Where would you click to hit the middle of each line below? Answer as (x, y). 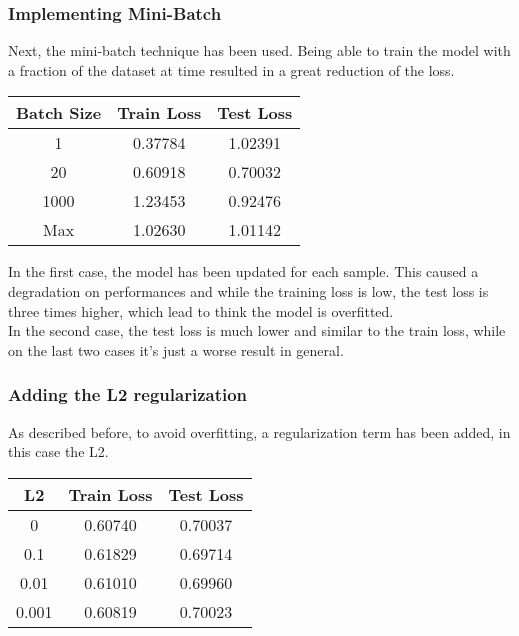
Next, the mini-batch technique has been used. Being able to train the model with (259, 50)
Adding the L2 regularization (128, 394)
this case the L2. (58, 451)
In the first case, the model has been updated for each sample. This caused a (243, 271)
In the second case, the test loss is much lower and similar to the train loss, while (257, 330)
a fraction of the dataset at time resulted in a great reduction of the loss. (231, 69)
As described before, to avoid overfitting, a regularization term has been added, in (259, 431)
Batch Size (59, 113)
